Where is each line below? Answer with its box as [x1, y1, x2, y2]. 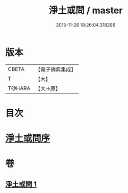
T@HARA [8, 85, 31, 92]
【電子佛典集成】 [35, 66, 76, 73]
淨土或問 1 [5, 180, 37, 188]
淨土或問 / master [48, 5, 123, 16]
